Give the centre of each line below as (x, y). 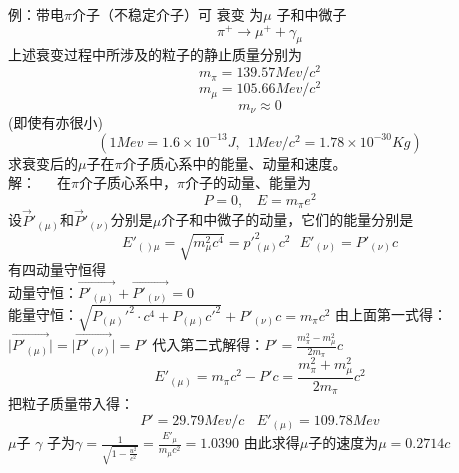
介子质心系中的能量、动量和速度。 (234, 162)
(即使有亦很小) (55, 122)
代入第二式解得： (208, 344)
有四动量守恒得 (57, 269)
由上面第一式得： (391, 314)
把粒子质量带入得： (71, 403)
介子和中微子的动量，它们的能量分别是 (287, 219)
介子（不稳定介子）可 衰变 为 (167, 14)
